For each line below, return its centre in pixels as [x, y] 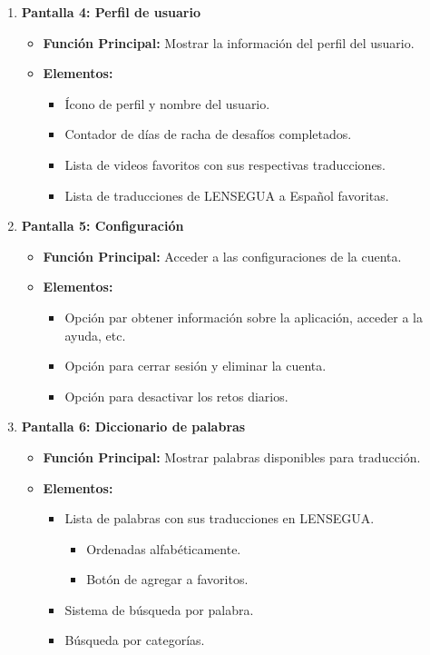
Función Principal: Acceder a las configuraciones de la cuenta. [222, 256]
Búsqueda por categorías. [135, 640]
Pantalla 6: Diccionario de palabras [133, 427]
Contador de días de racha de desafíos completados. [208, 134]
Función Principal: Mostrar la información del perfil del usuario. [229, 42]
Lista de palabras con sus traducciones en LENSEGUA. [220, 518]
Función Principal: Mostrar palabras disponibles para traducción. [232, 457]
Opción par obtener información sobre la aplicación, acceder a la [244, 317]
